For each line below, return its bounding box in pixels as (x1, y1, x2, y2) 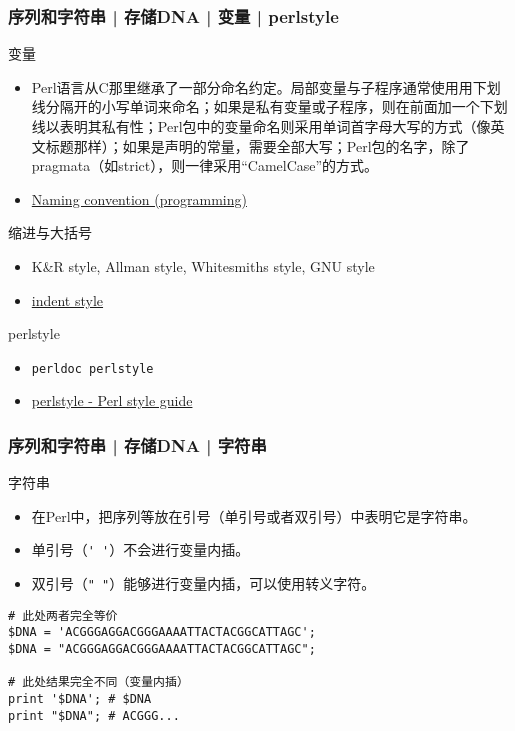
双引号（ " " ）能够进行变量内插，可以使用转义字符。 (31, 573, 376, 594)
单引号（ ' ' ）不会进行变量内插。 (31, 539, 250, 560)
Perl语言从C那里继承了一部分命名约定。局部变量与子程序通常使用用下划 (31, 76, 501, 97)
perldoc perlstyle (31, 361, 154, 376)
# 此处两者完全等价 (8, 608, 118, 623)
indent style (31, 289, 104, 310)
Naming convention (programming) (31, 188, 247, 209)
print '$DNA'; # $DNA (8, 692, 152, 706)
